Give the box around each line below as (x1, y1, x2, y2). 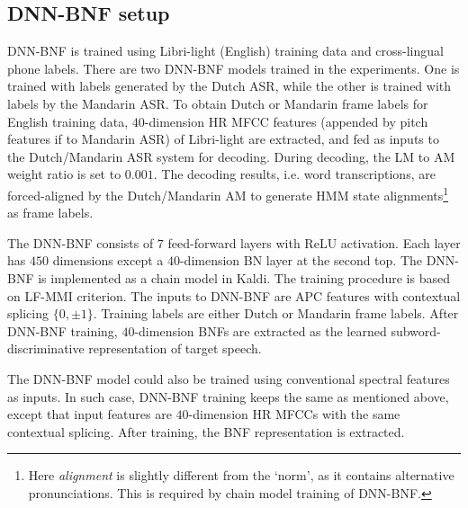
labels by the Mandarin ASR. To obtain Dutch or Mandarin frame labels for (7, 94, 428, 112)
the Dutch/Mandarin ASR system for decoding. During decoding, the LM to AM (7, 147, 455, 165)
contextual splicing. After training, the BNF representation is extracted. (7, 422, 405, 441)
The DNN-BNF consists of (7, 233, 154, 252)
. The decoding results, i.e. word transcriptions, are (153, 165, 436, 183)
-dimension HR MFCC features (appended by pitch (144, 111, 428, 130)
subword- (391, 321, 441, 340)
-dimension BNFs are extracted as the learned (134, 321, 387, 340)
